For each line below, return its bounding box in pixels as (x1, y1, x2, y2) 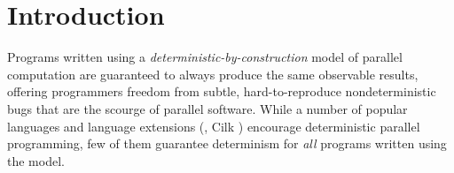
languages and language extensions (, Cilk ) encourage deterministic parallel (7, 117, 420, 135)
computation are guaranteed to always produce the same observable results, (7, 64, 419, 83)
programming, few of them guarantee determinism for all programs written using (7, 134, 447, 153)
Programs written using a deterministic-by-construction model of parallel (7, 48, 403, 66)
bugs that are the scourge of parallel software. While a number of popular (7, 99, 408, 117)
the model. (7, 151, 65, 169)
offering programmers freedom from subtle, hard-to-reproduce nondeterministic (7, 82, 436, 101)
